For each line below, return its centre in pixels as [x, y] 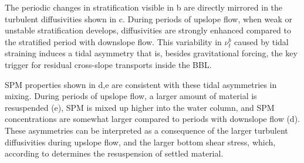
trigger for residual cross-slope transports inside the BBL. [108, 64]
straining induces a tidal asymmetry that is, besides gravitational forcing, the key [151, 53]
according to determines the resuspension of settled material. [114, 153]
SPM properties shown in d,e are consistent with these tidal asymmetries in [141, 84]
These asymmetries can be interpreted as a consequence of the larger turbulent [146, 130]
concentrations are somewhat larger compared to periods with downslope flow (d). [152, 119]
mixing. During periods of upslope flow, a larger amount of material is [131, 96]
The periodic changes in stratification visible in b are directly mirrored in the [144, 7]
